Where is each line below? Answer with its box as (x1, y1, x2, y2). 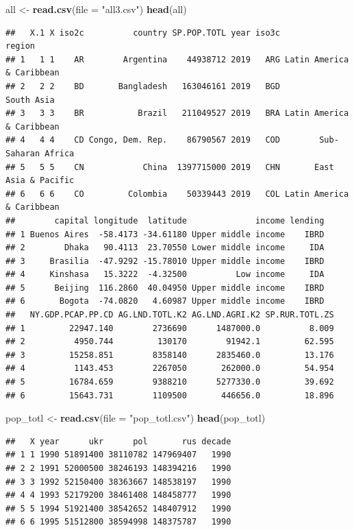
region (5, 41, 35, 51)
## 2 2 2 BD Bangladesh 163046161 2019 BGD (5, 81, 280, 91)
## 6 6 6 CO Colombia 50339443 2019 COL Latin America (5, 189, 349, 199)
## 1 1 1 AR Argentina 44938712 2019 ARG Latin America (5, 54, 349, 64)
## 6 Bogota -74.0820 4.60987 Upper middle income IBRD (5, 296, 325, 306)
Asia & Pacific (5, 176, 75, 186)
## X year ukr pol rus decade (5, 436, 231, 446)
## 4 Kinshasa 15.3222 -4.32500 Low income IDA (5, 269, 325, 280)
